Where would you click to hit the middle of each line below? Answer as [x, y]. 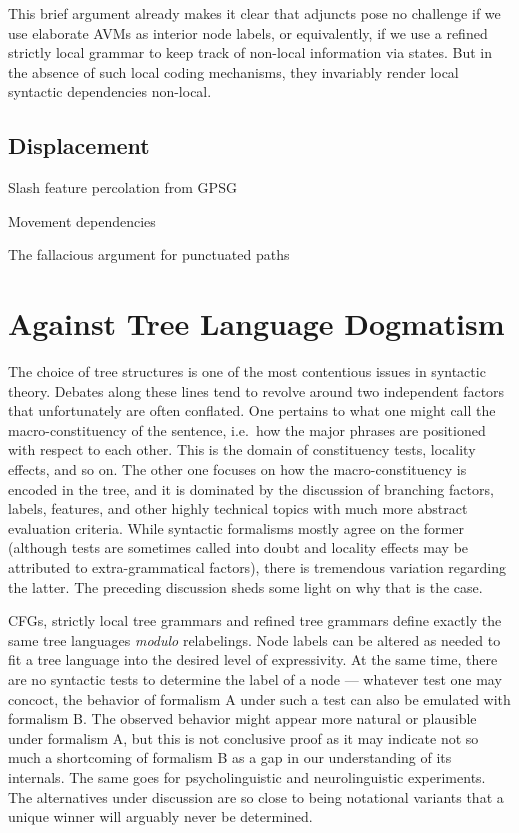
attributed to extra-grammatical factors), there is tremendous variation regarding [257, 567]
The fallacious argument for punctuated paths [149, 254]
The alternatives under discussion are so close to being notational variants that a [256, 796]
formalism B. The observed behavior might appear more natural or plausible [242, 718]
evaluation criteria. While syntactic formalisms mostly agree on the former [236, 527]
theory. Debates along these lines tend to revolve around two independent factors [256, 390]
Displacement [79, 145]
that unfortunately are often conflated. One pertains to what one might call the [252, 410]
